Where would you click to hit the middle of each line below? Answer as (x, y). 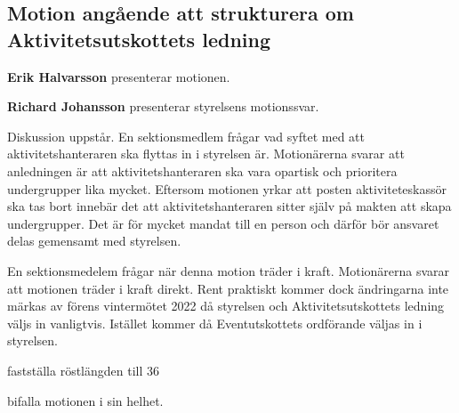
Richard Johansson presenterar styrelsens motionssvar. (163, 106)
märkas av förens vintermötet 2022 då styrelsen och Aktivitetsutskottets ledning (226, 306)
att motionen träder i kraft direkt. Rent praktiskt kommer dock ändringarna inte (228, 288)
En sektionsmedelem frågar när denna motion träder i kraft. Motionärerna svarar (229, 270)
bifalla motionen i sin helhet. (85, 400)
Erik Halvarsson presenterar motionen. (119, 76)
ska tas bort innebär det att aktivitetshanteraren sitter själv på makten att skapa (229, 206)
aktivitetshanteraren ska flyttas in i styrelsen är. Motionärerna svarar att (206, 154)
